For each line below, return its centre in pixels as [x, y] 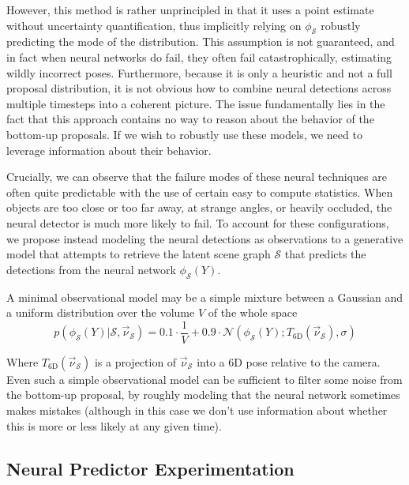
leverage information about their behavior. [109, 150]
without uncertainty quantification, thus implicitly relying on [154, 25]
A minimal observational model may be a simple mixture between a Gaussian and [205, 297]
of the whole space [253, 312]
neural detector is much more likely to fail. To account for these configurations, [198, 222]
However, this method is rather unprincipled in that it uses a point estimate [190, 9]
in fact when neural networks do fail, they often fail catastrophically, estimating [199, 56]
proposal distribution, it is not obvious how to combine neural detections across [199, 88]
